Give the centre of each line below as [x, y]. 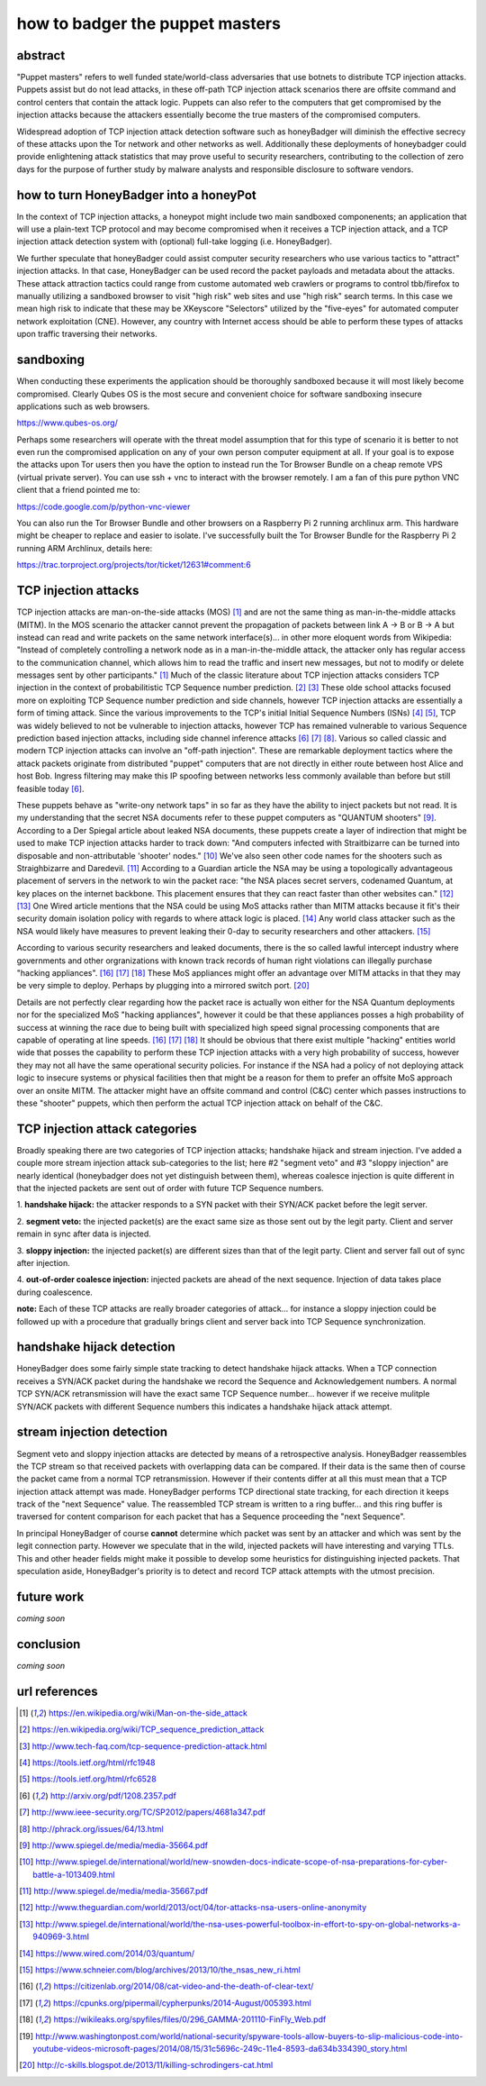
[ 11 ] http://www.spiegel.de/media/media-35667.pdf [114, 1891]
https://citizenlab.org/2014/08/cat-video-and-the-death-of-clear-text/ [184, 1986]
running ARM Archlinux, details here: [85, 548]
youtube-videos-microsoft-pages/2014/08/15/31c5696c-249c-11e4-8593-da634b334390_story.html [220, 2048]
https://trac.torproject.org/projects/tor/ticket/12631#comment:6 [134, 565]
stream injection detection [92, 1432]
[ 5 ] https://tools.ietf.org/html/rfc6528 [88, 1779]
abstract [41, 55]
